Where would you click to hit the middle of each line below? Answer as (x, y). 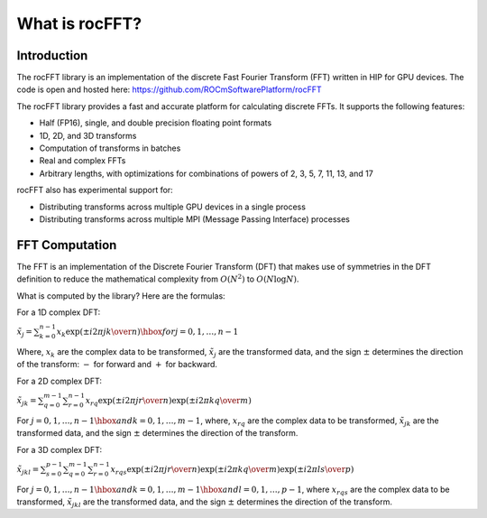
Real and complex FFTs (83, 161)
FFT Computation (67, 245)
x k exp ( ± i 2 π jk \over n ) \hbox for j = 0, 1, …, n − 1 (147, 333)
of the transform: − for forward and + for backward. (117, 365)
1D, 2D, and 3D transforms (88, 135)
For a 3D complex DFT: (60, 449)
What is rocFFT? (79, 23)
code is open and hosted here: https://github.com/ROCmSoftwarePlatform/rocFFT (169, 89)
